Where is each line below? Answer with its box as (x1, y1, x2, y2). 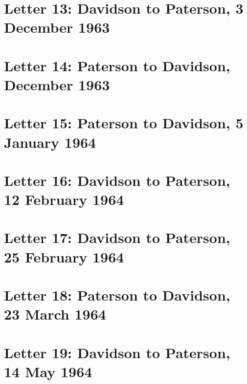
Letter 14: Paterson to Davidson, (4, 55, 230, 75)
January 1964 (4, 132, 96, 152)
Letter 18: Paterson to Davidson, (4, 285, 230, 304)
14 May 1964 (4, 361, 92, 381)
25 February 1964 (4, 246, 124, 266)
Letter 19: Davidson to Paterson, (4, 342, 230, 362)
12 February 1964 (4, 189, 124, 209)
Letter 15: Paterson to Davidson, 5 (4, 113, 244, 133)
